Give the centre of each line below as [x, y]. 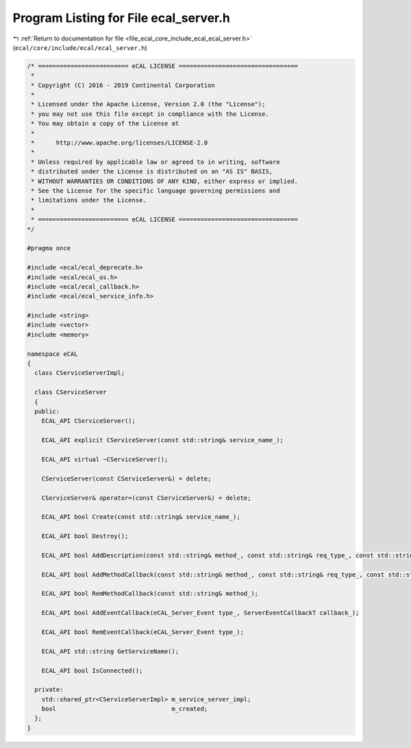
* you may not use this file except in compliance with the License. [150, 114]
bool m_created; [125, 709]
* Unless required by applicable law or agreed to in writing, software [155, 162]
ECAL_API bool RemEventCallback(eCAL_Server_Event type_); [143, 632]
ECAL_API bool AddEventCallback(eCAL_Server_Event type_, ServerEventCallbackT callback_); [200, 613]
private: [49, 690]
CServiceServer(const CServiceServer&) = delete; [126, 479]
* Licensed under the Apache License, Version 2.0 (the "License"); [148, 104]
